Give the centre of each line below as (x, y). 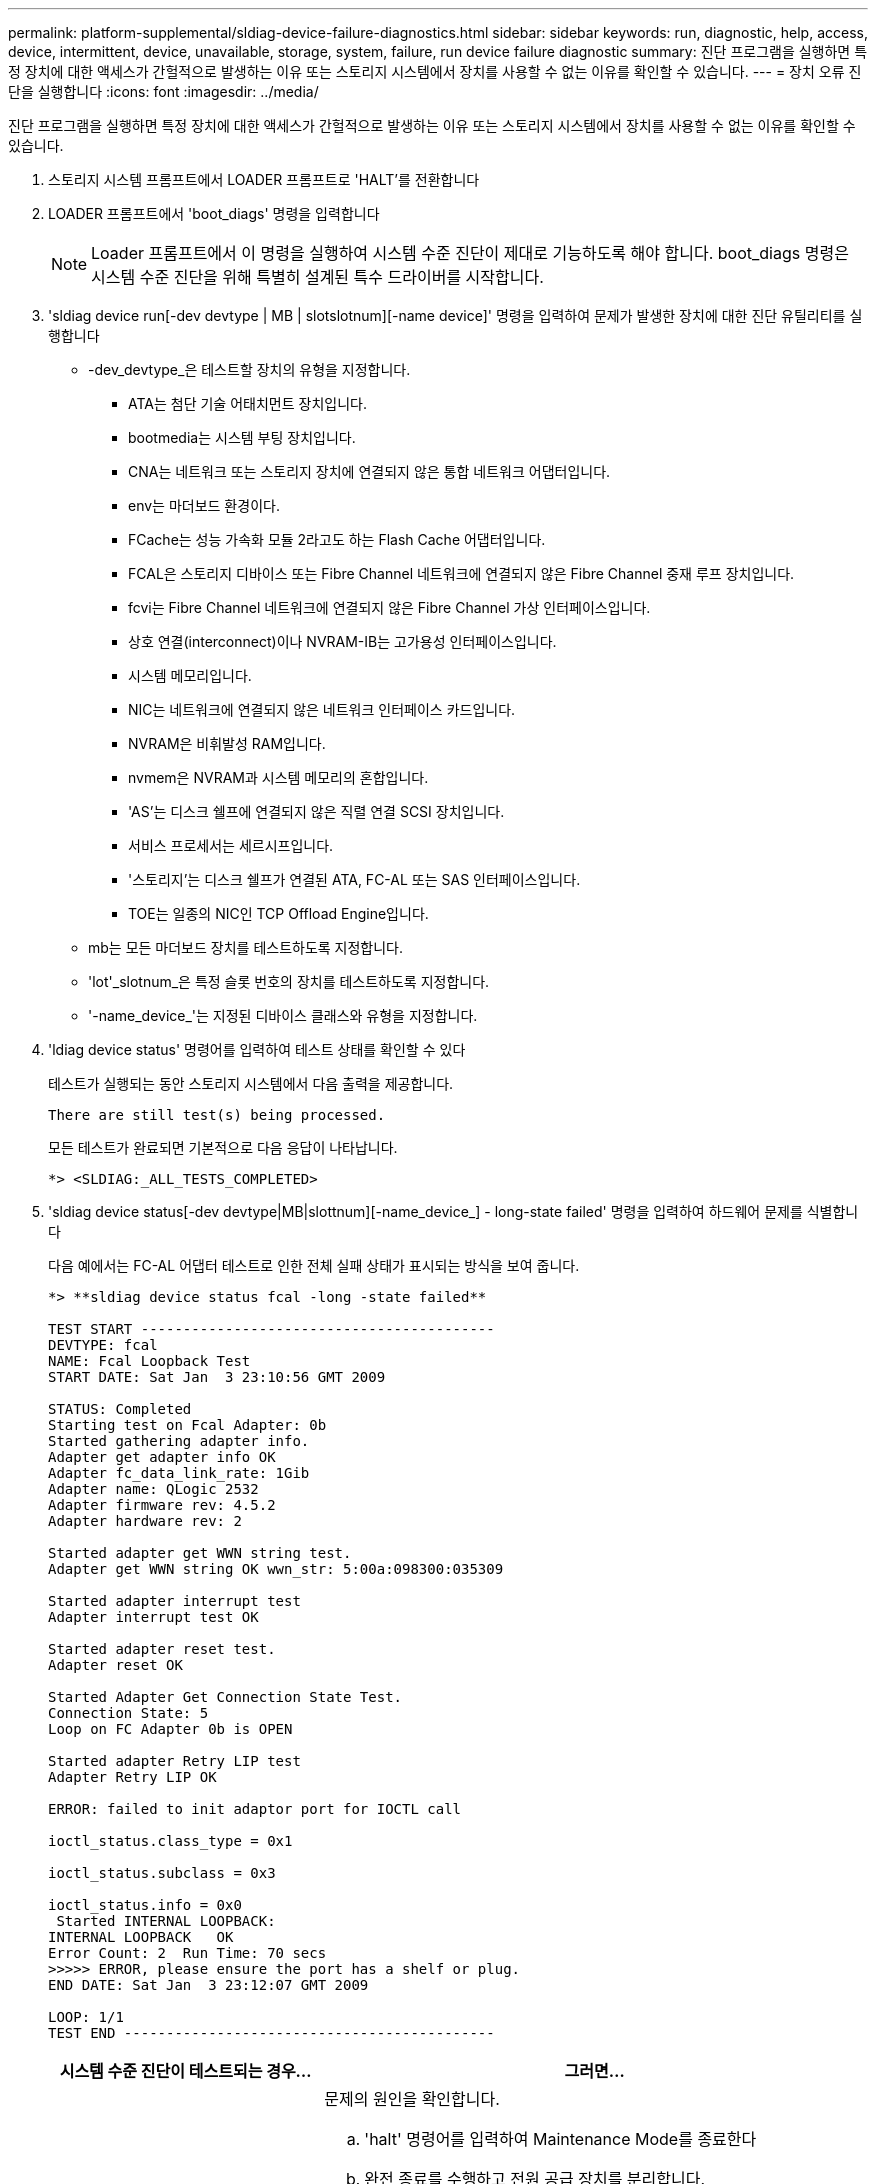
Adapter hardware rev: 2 (145, 1521)
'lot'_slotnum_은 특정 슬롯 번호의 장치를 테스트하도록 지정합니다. (289, 981)
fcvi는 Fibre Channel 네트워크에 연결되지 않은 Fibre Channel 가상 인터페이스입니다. (389, 607)
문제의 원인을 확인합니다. (412, 2099)
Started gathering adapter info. (179, 1441)
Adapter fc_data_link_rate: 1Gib (179, 1473)
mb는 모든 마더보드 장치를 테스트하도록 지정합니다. (246, 947)
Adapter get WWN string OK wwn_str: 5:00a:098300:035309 (276, 1569)
